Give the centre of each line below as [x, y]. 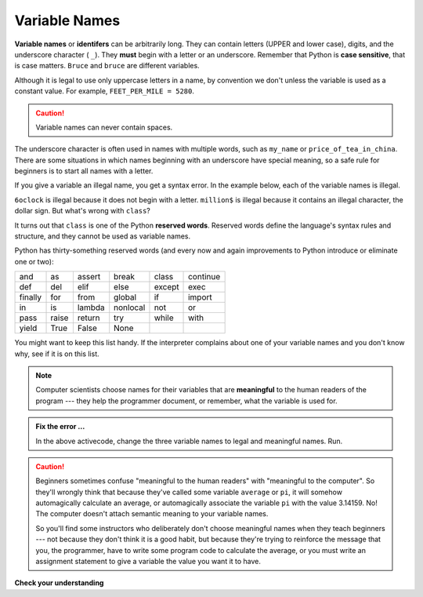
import [201, 297]
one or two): [34, 261]
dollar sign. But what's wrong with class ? [82, 211]
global [125, 297]
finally [31, 297]
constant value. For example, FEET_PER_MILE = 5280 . [105, 91]
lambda [91, 308]
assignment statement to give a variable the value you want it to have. [148, 562]
